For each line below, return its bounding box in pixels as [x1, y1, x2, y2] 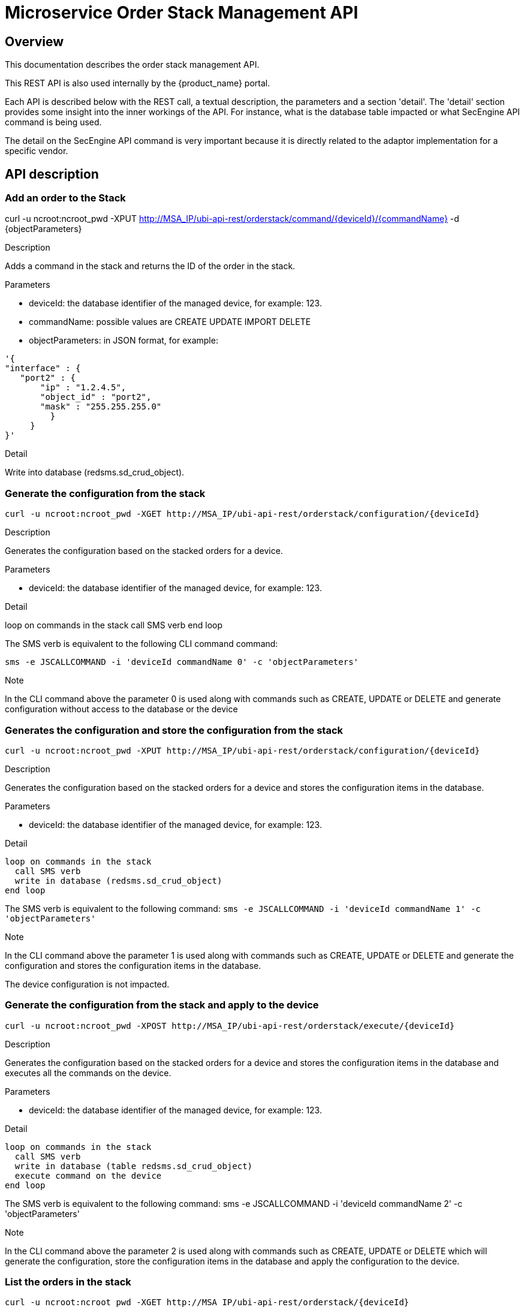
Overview [5, 34, 64, 49]
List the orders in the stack [5, 1276, 131, 1288]
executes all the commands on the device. [5, 1067, 171, 1078]
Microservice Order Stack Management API [5, 2, 359, 23]
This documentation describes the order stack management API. [5, 59, 260, 70]
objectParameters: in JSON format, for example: [29, 335, 218, 346]
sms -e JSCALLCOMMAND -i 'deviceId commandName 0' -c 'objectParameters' [5, 657, 359, 667]
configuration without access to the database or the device [5, 704, 238, 715]
